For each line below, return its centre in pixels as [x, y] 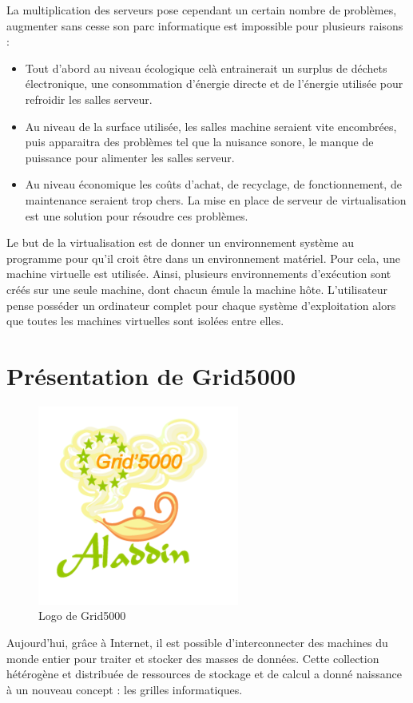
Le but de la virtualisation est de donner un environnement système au [181, 242]
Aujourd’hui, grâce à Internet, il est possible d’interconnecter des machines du [197, 642]
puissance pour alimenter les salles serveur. [130, 157]
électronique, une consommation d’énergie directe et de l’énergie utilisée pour [214, 83]
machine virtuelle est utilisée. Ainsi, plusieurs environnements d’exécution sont [199, 274]
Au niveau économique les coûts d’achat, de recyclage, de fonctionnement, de [213, 184]
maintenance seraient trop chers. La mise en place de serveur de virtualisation [216, 199]
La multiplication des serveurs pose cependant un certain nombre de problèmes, [202, 10]
